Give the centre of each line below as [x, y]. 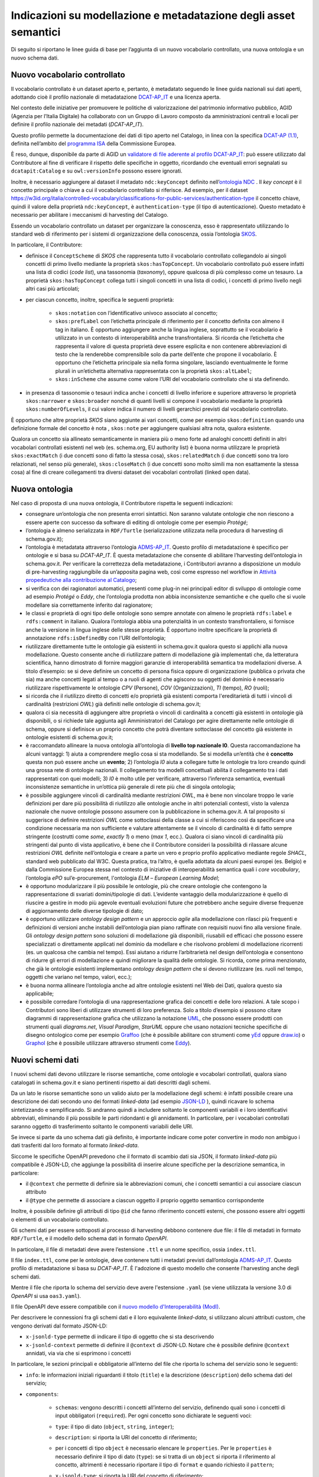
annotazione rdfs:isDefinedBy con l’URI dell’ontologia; [96, 638]
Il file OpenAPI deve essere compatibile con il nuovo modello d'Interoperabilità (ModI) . [116, 1307]
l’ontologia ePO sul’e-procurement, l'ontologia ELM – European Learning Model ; [123, 878]
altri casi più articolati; [53, 289]
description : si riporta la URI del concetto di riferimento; [126, 1437]
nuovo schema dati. [35, 58]
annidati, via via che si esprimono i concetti [78, 1353]
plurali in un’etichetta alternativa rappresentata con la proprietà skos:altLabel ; [154, 371]
